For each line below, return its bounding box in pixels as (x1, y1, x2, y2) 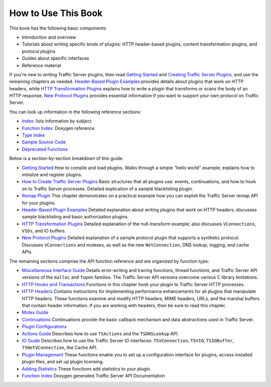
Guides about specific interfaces (22, 55, 89, 61)
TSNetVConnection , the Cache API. (22, 344, 98, 351)
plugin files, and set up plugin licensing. (22, 359, 104, 365)
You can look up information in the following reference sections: (9, 108, 142, 115)
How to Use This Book (9, 8, 103, 19)
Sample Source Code (22, 139, 66, 145)
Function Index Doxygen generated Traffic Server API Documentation (22, 372, 165, 378)
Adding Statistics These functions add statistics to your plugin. (22, 365, 152, 371)
